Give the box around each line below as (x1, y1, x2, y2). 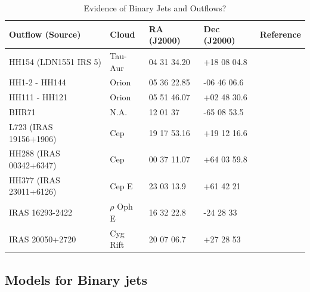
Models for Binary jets (5, 270, 148, 288)
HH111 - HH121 (9, 91, 67, 103)
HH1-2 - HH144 (9, 76, 66, 88)
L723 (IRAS (9, 121, 53, 133)
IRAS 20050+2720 (9, 232, 76, 245)
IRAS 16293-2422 (9, 206, 72, 219)
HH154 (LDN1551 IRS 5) (9, 55, 101, 67)
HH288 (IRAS (9, 147, 60, 159)
